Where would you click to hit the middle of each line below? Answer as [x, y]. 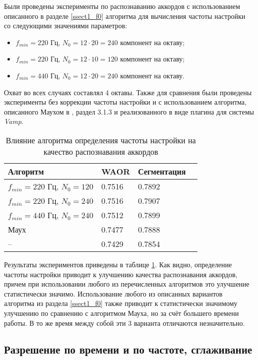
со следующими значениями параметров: [66, 26]
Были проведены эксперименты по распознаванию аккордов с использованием [122, 6]
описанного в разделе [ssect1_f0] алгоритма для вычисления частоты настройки [125, 16]
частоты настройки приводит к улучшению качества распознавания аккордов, [121, 274]
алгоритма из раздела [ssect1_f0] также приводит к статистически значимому [121, 303]
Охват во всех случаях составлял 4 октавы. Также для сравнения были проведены [128, 92]
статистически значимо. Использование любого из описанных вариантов [113, 293]
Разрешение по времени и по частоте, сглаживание [128, 349]
